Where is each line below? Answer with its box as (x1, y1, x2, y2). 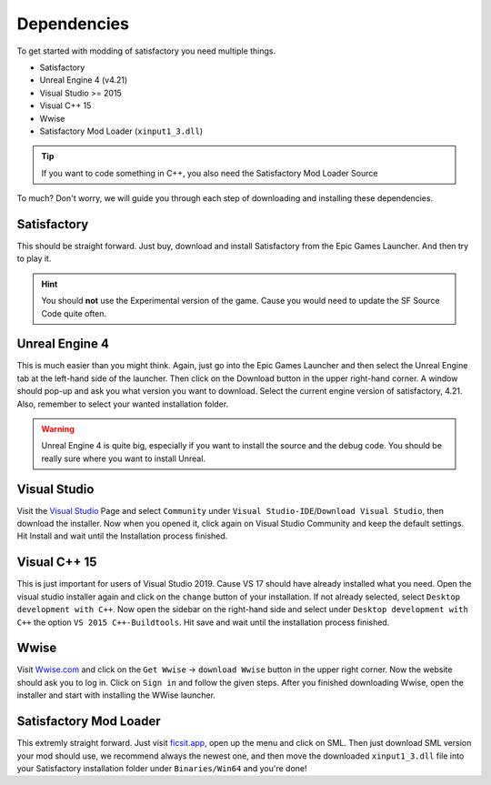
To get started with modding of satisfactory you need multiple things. (16, 45, 276, 56)
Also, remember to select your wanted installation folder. (16, 398, 229, 409)
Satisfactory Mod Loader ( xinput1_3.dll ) (39, 126, 204, 136)
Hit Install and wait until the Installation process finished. (16, 530, 228, 541)
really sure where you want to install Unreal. (41, 453, 206, 464)
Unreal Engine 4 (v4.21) (39, 75, 128, 86)
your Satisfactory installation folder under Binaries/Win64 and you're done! (16, 762, 308, 773)
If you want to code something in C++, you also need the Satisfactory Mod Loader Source (41, 167, 378, 178)
